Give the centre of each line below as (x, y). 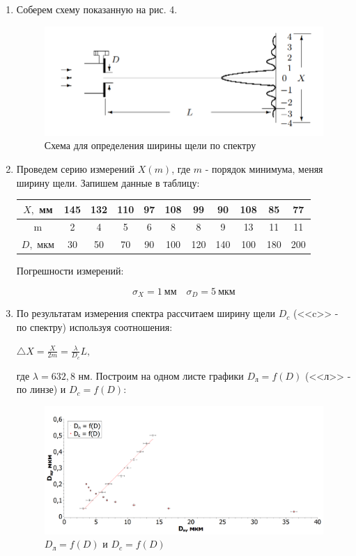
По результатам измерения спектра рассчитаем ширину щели (146, 313)
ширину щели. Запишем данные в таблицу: (108, 182)
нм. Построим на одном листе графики (161, 375)
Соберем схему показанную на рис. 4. (97, 9)
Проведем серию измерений (76, 168)
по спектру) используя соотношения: (94, 327)
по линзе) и (41, 389)
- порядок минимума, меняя (264, 168)
